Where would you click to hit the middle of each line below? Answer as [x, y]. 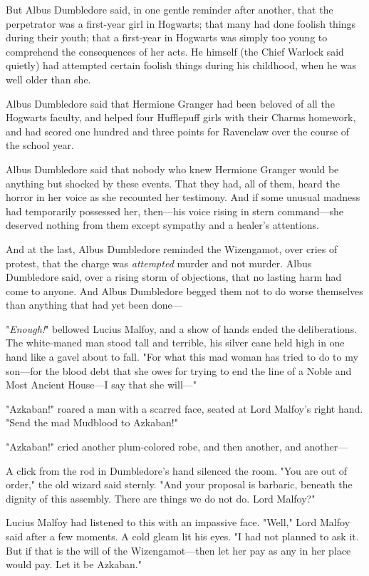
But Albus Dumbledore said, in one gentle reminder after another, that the [170, 9]
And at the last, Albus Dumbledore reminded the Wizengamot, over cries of [172, 248]
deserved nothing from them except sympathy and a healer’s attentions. [162, 225]
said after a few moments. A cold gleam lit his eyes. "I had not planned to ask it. [182, 536]
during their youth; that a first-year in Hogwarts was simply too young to [167, 37]
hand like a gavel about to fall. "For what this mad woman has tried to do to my [182, 357]
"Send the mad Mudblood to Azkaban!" [92, 422]
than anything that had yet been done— [94, 305]
